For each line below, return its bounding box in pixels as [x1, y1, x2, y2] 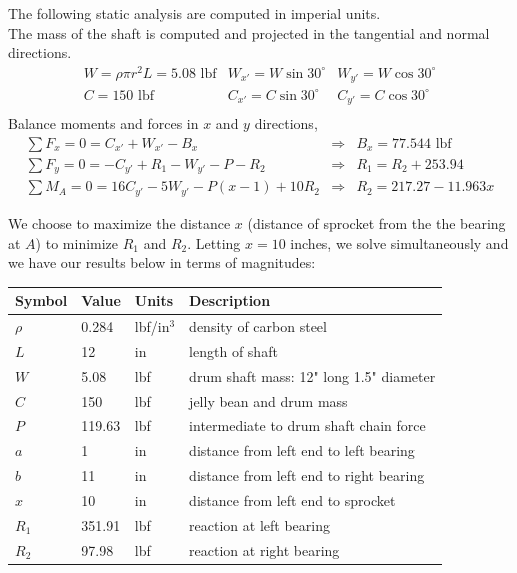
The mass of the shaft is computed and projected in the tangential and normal [8, 22, 490, 43]
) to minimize [35, 232, 119, 253]
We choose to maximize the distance [8, 212, 231, 233]
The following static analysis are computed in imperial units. [8, 3, 381, 23]
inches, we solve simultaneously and [290, 232, 509, 253]
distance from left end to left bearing [189, 440, 415, 461]
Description [189, 290, 271, 311]
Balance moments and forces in [8, 113, 199, 134]
